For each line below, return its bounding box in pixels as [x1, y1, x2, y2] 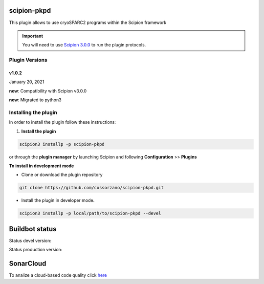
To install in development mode [9, 163, 74, 169]
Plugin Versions [9, 57, 47, 64]
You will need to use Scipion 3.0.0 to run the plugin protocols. [22, 42, 146, 48]
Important [22, 33, 44, 39]
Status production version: [9, 247, 63, 253]
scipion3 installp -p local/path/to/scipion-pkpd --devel [19, 211, 161, 216]
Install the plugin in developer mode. [21, 197, 95, 203]
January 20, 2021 [9, 79, 44, 85]
